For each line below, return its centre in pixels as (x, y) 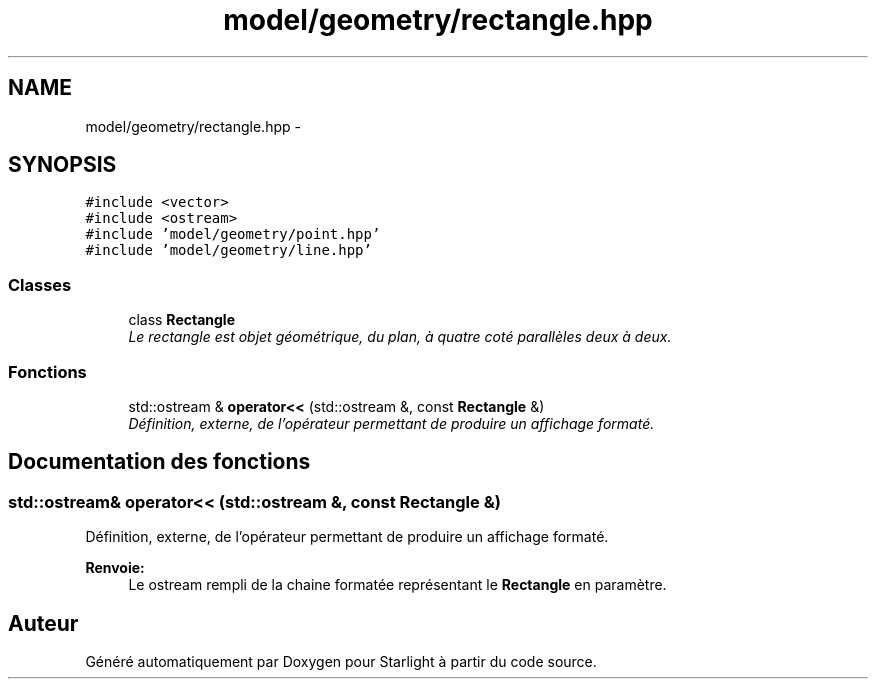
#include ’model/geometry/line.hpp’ (228, 250)
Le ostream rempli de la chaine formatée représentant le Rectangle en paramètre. (397, 585)
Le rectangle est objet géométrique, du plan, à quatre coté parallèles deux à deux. (400, 337)
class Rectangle (181, 320)
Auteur (43, 623)
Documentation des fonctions (159, 462)
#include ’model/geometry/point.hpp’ (233, 234)
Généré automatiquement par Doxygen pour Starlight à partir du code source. (341, 661)
